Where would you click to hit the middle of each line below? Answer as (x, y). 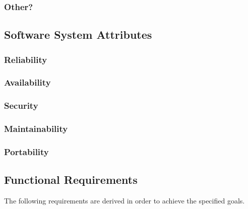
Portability (26, 151)
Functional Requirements (71, 180)
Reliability (26, 59)
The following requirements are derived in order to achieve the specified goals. (125, 201)
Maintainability (36, 129)
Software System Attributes (78, 34)
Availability (27, 82)
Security (21, 106)
